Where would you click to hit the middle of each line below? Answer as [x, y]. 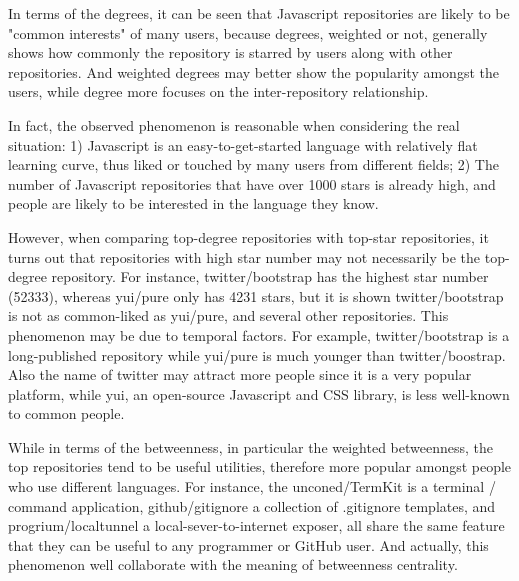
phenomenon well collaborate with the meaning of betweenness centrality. [233, 564]
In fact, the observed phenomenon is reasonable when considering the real [234, 124]
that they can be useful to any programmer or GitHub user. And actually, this [248, 544]
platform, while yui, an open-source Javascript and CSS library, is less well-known [259, 393]
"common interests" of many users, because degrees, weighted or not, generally [248, 32]
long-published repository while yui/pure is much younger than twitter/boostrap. [257, 354]
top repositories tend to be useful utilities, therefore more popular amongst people [260, 466]
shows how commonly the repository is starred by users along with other [230, 52]
